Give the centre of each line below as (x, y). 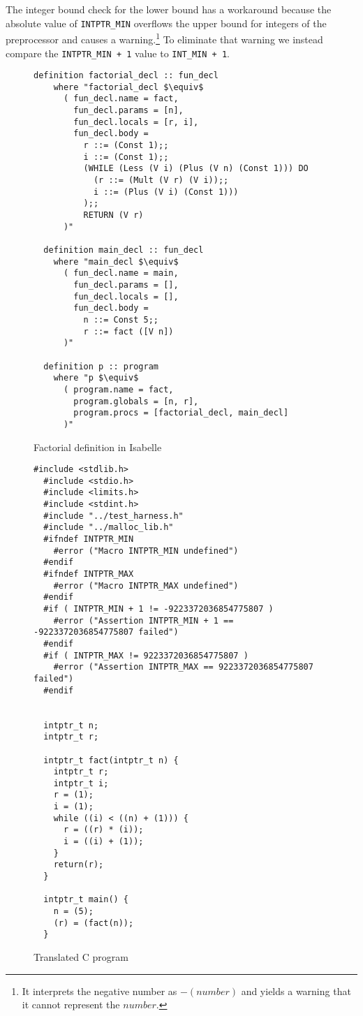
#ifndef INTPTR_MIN (89, 539)
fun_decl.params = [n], (128, 111)
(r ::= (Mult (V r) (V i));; (161, 181)
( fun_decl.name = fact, (121, 99)
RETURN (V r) (113, 215)
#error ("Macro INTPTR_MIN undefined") (146, 551)
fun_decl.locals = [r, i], (136, 122)
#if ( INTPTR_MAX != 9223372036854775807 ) (146, 655)
